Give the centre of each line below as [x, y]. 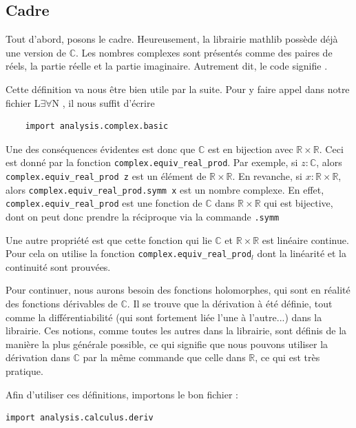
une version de [36, 52]
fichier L [23, 102]
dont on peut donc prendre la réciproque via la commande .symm [143, 216]
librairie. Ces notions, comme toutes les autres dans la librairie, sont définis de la [176, 330]
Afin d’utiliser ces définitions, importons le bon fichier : [122, 394]
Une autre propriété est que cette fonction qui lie [109, 240]
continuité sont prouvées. [58, 266]
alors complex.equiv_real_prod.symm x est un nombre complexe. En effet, [165, 189]
